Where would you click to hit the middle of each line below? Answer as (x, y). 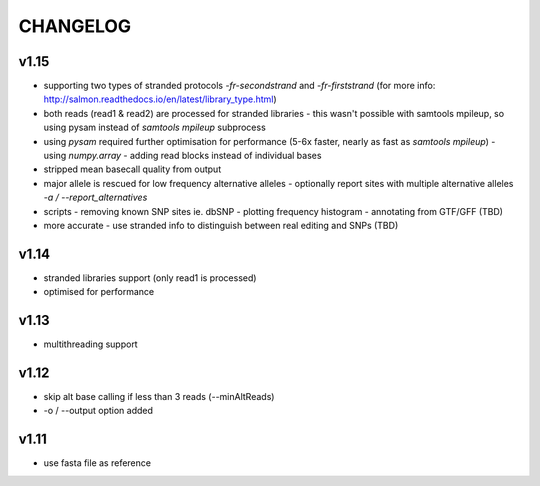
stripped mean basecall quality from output (132, 169)
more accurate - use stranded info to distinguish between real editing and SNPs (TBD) (221, 225)
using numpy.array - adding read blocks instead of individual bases (182, 156)
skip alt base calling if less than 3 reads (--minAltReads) (159, 397)
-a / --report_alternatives (95, 197)
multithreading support (91, 344)
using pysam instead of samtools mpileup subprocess (155, 127)
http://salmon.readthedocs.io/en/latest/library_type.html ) (160, 99)
